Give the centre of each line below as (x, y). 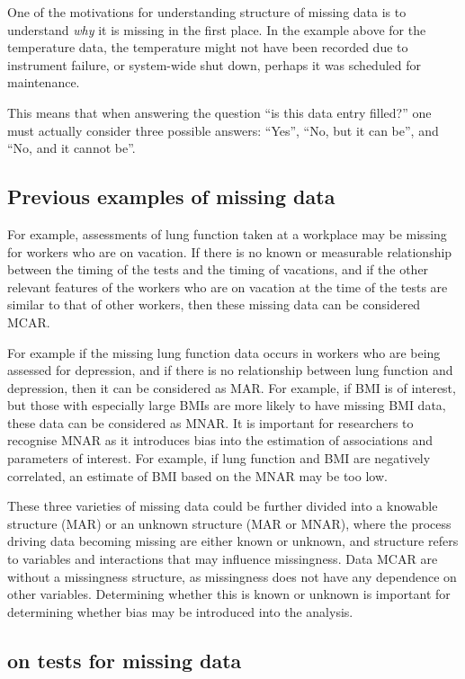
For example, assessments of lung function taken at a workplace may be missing (227, 233)
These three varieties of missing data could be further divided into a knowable (223, 506)
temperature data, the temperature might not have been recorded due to (208, 47)
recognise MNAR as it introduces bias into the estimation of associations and (220, 440)
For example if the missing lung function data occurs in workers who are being (224, 352)
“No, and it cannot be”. (72, 148)
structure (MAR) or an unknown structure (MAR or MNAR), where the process (229, 523)
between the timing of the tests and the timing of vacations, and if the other (218, 269)
